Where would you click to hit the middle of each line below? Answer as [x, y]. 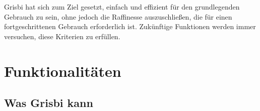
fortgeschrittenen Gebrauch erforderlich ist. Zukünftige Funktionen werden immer [130, 26]
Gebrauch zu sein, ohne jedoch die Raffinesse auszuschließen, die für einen [118, 16]
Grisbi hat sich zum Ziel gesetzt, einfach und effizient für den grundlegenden [122, 7]
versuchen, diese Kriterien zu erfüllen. [62, 36]
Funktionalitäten [63, 71]
